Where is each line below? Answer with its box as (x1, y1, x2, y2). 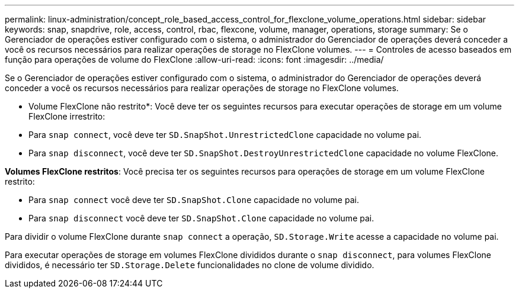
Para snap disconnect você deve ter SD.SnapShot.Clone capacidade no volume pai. (28, 213, 374, 223)
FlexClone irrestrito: (28, 111, 105, 121)
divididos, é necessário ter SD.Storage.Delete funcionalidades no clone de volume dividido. (5, 260, 374, 270)
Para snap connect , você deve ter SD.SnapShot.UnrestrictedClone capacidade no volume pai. (28, 130, 422, 140)
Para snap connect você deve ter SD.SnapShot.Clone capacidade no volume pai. (28, 195, 359, 205)
